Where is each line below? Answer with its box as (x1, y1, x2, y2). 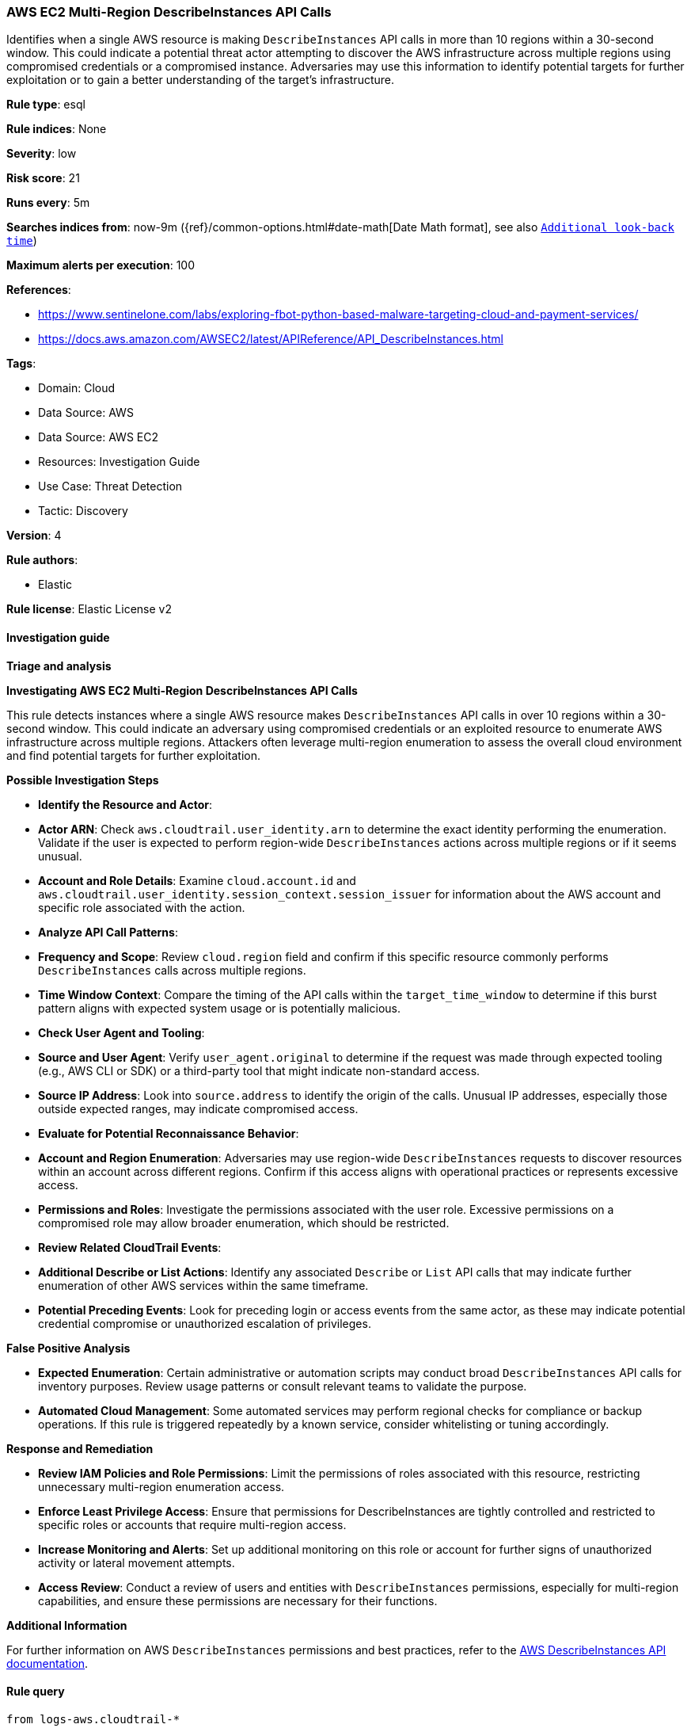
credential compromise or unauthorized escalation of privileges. (38, 1316, 371, 1330)
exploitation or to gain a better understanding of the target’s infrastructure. (6, 73, 394, 87)
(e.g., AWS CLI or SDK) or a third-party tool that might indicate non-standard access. (38, 1063, 480, 1078)
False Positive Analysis (6, 1341, 131, 1355)
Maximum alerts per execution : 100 (6, 258, 196, 273)
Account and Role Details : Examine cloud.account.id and (38, 873, 356, 887)
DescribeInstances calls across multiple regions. (38, 963, 306, 977)
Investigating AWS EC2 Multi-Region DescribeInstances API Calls (6, 683, 358, 697)
